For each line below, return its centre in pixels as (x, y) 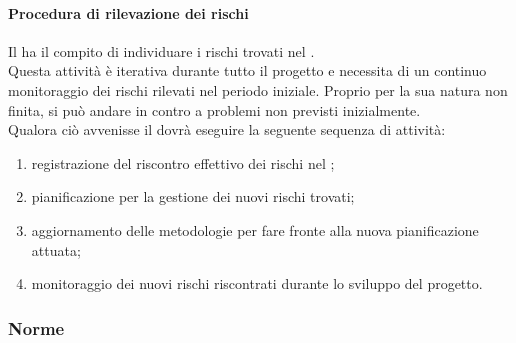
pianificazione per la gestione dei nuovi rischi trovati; (193, 196)
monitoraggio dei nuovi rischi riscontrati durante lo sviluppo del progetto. (257, 283)
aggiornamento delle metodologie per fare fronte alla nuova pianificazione (255, 229)
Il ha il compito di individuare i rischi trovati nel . (161, 50)
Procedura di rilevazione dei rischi (128, 12)
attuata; (56, 249)
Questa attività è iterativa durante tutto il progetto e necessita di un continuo (247, 70)
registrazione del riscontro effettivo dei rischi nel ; (183, 162)
